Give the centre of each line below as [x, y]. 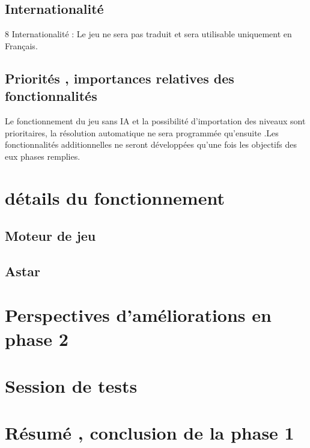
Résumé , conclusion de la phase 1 [150, 433]
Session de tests [71, 386]
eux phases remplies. [43, 156]
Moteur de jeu [50, 236]
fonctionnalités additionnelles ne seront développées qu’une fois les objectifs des [151, 144]
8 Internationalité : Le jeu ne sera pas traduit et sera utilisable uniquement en [148, 34]
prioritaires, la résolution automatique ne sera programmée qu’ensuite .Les [142, 132]
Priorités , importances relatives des [120, 78]
